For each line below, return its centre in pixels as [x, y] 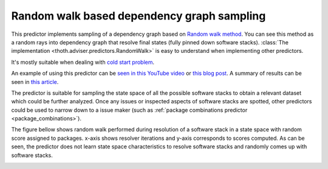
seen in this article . [35, 81]
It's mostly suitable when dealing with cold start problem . [83, 62]
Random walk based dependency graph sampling [138, 16]
